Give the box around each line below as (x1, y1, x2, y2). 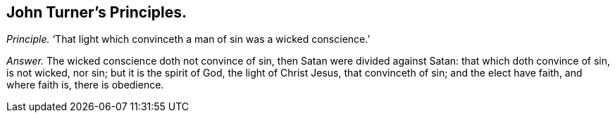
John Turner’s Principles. (6, 4, 187, 21)
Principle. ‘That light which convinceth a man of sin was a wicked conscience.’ (6, 33, 371, 46)
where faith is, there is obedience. (6, 79, 164, 91)
